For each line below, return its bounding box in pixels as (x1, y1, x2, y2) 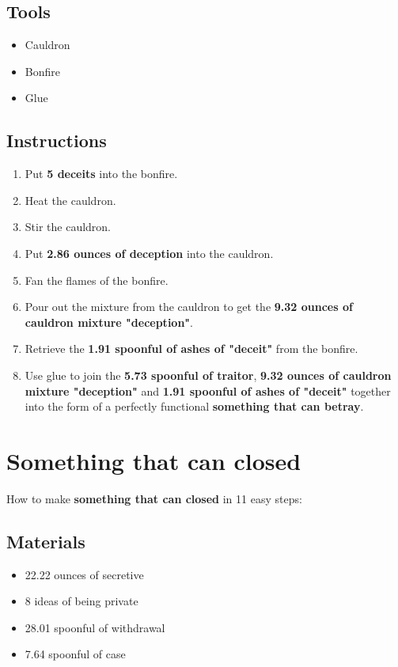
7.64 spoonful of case (25, 646, 126, 662)
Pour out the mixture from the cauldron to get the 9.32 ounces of (25, 298, 353, 315)
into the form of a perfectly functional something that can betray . (25, 398, 364, 415)
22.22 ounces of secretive (25, 566, 144, 582)
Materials (6, 529, 85, 553)
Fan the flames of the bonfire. (25, 271, 169, 288)
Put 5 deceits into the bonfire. (25, 165, 178, 182)
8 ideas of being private (25, 593, 138, 609)
